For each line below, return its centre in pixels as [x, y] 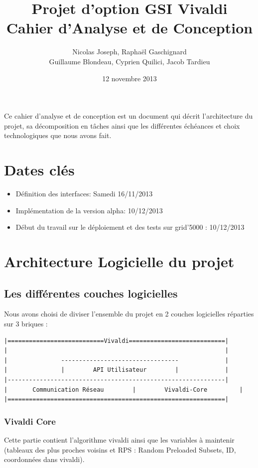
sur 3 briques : [26, 323]
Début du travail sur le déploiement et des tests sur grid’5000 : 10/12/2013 [130, 227]
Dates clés [39, 170]
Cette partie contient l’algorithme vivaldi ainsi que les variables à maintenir [119, 439]
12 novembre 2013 [129, 78]
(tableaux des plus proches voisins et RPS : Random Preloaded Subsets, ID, [120, 449]
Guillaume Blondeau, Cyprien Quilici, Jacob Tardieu [129, 61]
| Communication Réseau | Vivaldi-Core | [124, 390]
